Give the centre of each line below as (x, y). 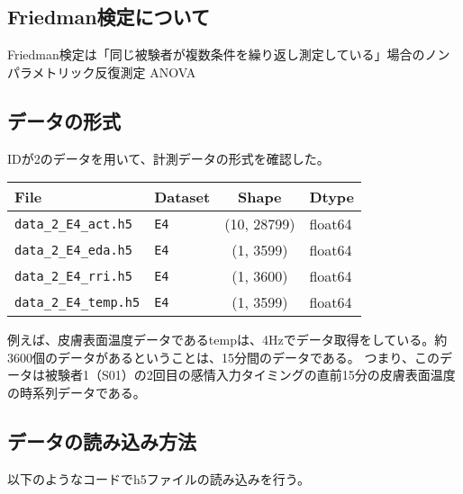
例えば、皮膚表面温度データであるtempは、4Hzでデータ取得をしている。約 (227, 340)
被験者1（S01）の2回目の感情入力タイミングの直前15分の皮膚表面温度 (250, 375)
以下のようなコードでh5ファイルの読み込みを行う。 (159, 478)
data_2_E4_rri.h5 (73, 276)
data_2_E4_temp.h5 (77, 302)
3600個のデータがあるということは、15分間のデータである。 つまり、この (223, 357)
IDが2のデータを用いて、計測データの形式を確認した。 (168, 158)
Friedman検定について (109, 17)
